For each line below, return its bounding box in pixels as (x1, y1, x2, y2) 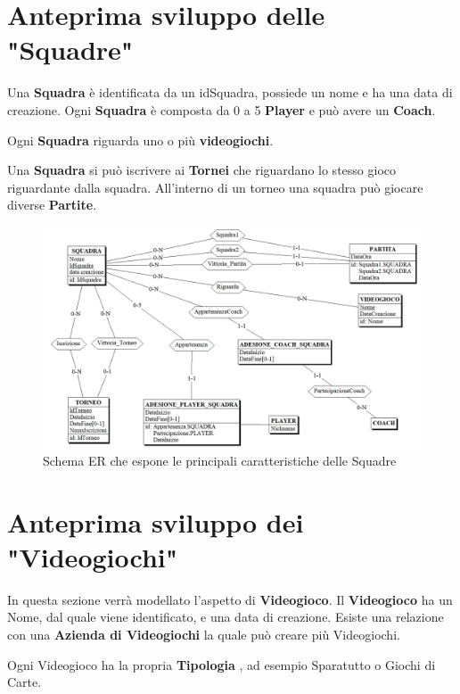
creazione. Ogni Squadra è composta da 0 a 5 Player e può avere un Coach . (7, 100, 436, 119)
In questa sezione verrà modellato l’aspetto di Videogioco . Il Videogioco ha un (7, 590, 453, 608)
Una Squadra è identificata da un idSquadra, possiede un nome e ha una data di (7, 83, 453, 102)
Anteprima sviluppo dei (7, 503, 304, 540)
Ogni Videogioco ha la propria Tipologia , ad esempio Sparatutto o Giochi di (7, 655, 436, 673)
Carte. (7, 673, 42, 691)
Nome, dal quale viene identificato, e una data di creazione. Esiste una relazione (7, 607, 444, 626)
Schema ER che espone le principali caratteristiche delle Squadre (43, 450, 397, 469)
